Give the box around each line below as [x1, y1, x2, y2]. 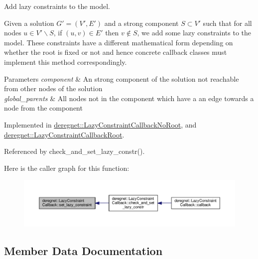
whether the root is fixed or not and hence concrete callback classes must [4, 47, 227, 57]
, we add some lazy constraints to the [137, 27, 252, 38]
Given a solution [4, 17, 54, 28]
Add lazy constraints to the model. [4, 1, 110, 11]
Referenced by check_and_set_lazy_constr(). [4, 146, 145, 156]
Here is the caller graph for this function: [4, 162, 129, 173]
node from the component [4, 103, 83, 113]
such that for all [203, 17, 252, 28]
